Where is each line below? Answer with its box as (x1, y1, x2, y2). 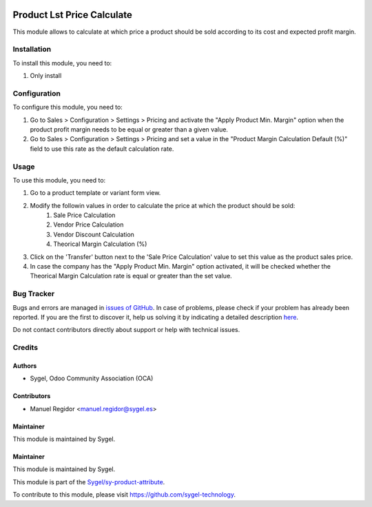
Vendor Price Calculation (53, 220, 124, 229)
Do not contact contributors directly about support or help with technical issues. (12, 326, 240, 334)
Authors (12, 362, 37, 370)
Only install (30, 72, 62, 80)
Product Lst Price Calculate (12, 9, 132, 21)
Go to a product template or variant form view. (30, 189, 161, 197)
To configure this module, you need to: (12, 103, 123, 112)
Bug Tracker (12, 289, 55, 299)
